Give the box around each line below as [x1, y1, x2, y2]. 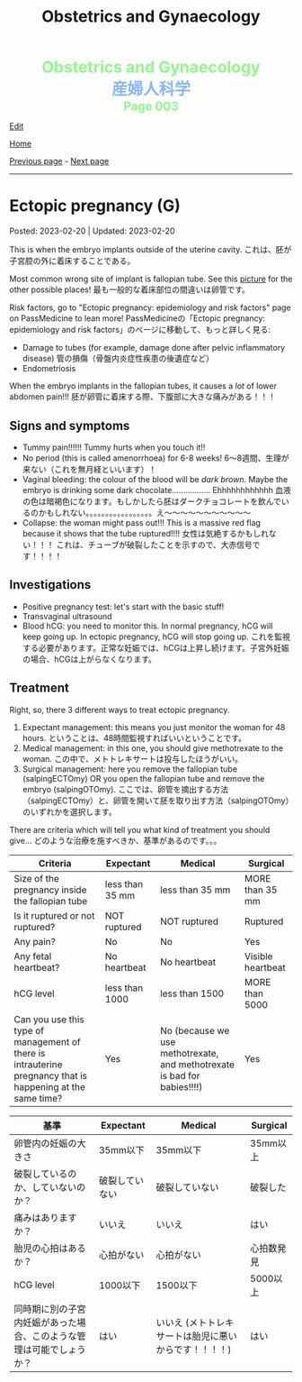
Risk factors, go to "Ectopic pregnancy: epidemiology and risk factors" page [9, 302, 292, 313]
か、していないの [13, 1181, 86, 1194]
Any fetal [13, 949, 52, 962]
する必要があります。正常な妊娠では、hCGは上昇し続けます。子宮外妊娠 [22, 642, 289, 653]
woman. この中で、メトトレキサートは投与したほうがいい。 [22, 753, 244, 764]
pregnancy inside [13, 883, 87, 896]
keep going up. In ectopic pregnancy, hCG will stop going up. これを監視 [22, 631, 290, 642]
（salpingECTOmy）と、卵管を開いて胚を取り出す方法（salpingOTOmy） [22, 795, 290, 806]
